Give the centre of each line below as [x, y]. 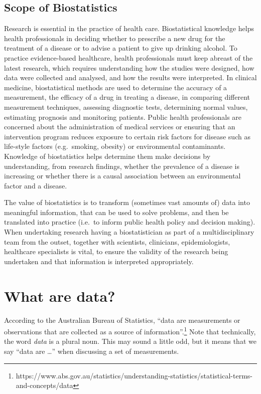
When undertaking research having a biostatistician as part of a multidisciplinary [129, 232]
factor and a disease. [36, 185]
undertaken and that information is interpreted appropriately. [99, 261]
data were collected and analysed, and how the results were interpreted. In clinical [130, 77]
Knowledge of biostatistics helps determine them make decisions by [107, 156]
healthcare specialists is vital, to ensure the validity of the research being [116, 251]
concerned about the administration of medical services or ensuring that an [120, 127]
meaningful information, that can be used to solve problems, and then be [116, 212]
